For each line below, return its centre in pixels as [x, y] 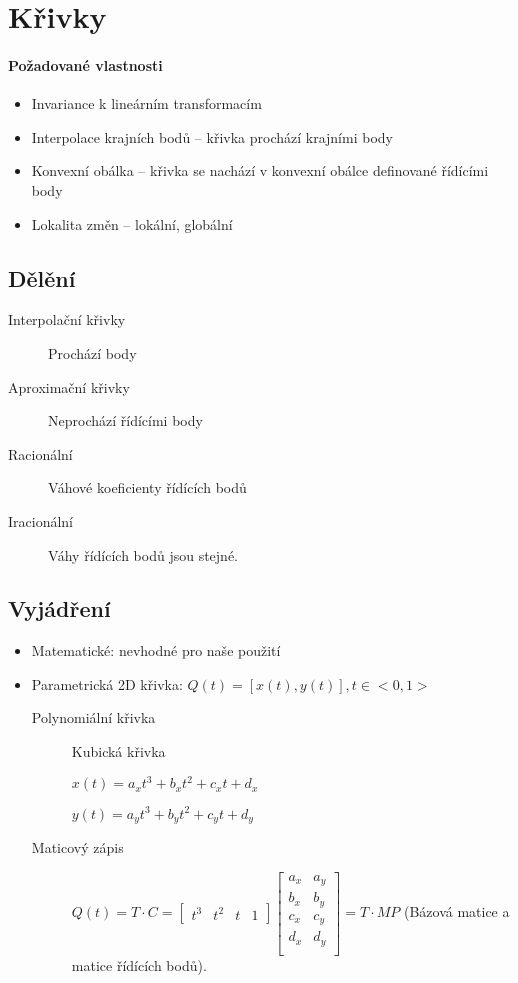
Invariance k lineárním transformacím [146, 103]
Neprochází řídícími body [125, 420]
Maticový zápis [77, 847]
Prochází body [92, 352]
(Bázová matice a [456, 911]
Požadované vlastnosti [85, 64]
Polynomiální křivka [93, 717]
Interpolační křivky [67, 319]
